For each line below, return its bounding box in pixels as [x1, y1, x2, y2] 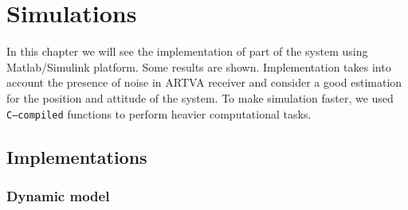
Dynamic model [6, 185, 110, 205]
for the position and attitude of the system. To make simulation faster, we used [6, 89, 394, 106]
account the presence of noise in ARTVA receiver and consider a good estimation [6, 74, 402, 91]
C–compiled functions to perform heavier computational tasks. [6, 105, 312, 122]
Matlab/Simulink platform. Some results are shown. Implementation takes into [6, 58, 391, 75]
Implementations [6, 144, 147, 169]
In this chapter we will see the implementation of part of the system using [6, 43, 368, 60]
